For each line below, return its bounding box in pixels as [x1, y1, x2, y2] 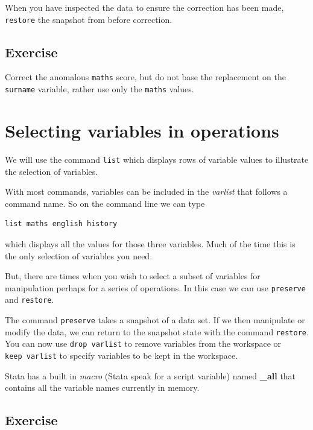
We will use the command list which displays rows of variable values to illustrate [5, 153, 309, 165]
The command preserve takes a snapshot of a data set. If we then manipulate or [5, 314, 305, 326]
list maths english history [5, 220, 118, 229]
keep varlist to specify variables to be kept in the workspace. [5, 349, 238, 361]
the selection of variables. [5, 165, 98, 177]
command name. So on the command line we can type [5, 197, 205, 209]
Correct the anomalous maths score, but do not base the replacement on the [5, 71, 286, 83]
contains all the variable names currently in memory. [5, 381, 200, 394]
